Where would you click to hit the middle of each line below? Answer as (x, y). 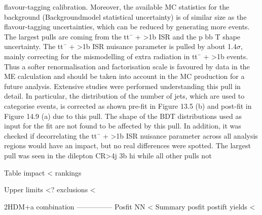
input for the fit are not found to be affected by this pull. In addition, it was (123, 126)
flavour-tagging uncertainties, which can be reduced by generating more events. (127, 27)
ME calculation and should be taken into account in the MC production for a (124, 76)
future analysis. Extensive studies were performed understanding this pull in (122, 86)
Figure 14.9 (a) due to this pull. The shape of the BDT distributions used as (123, 116)
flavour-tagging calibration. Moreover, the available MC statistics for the (117, 7)
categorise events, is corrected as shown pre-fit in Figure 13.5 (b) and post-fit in (128, 105)
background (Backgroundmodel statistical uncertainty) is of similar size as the (125, 16)
